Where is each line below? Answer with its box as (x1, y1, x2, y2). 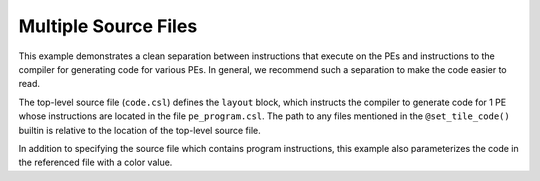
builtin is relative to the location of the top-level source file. (18, 124, 261, 136)
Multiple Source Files (18, 15, 198, 37)
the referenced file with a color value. (18, 156, 173, 169)
